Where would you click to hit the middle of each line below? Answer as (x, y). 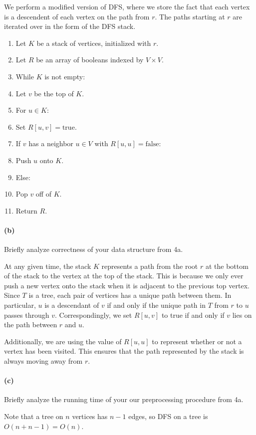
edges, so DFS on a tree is (168, 416)
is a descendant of (72, 305)
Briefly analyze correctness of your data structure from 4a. (94, 249)
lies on (242, 315)
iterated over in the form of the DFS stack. (70, 26)
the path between (31, 325)
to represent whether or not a (197, 341)
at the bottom (227, 266)
